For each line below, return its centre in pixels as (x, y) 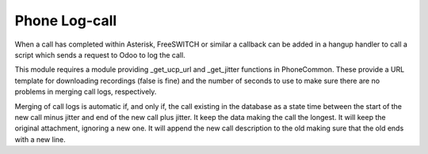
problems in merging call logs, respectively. (86, 92)
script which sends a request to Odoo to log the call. (100, 54)
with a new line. (40, 139)
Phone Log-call (66, 21)
